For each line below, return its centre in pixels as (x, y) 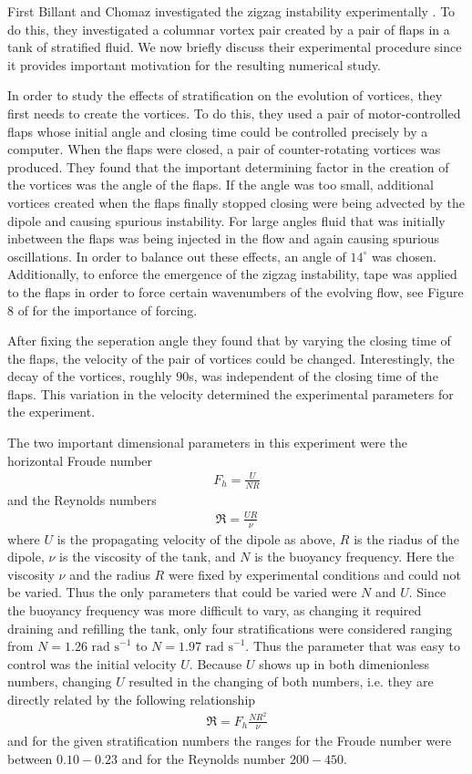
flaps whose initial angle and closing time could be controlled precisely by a (218, 131)
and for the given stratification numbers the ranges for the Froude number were (230, 741)
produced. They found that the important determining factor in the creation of (228, 166)
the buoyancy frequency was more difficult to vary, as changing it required (215, 609)
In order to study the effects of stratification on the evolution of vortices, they (225, 95)
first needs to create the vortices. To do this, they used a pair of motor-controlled (234, 113)
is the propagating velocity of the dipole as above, (196, 538)
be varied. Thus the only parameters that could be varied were (182, 592)
